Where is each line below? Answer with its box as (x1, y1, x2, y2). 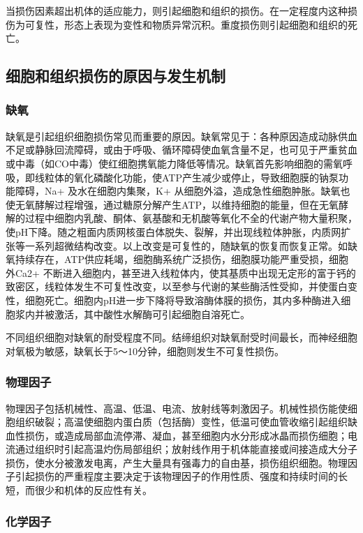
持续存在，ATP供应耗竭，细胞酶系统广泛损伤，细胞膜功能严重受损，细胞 (15, 252, 348, 266)
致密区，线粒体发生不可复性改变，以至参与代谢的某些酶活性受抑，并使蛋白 (6, 279, 348, 294)
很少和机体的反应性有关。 (34, 483, 152, 497)
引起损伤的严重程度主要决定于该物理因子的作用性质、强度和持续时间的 (15, 469, 338, 483)
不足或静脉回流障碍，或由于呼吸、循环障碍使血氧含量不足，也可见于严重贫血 (6, 142, 357, 157)
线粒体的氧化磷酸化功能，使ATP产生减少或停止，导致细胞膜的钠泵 (34, 170, 339, 184)
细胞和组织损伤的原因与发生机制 (6, 65, 225, 87)
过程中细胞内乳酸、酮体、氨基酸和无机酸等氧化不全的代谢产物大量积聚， (24, 211, 357, 225)
